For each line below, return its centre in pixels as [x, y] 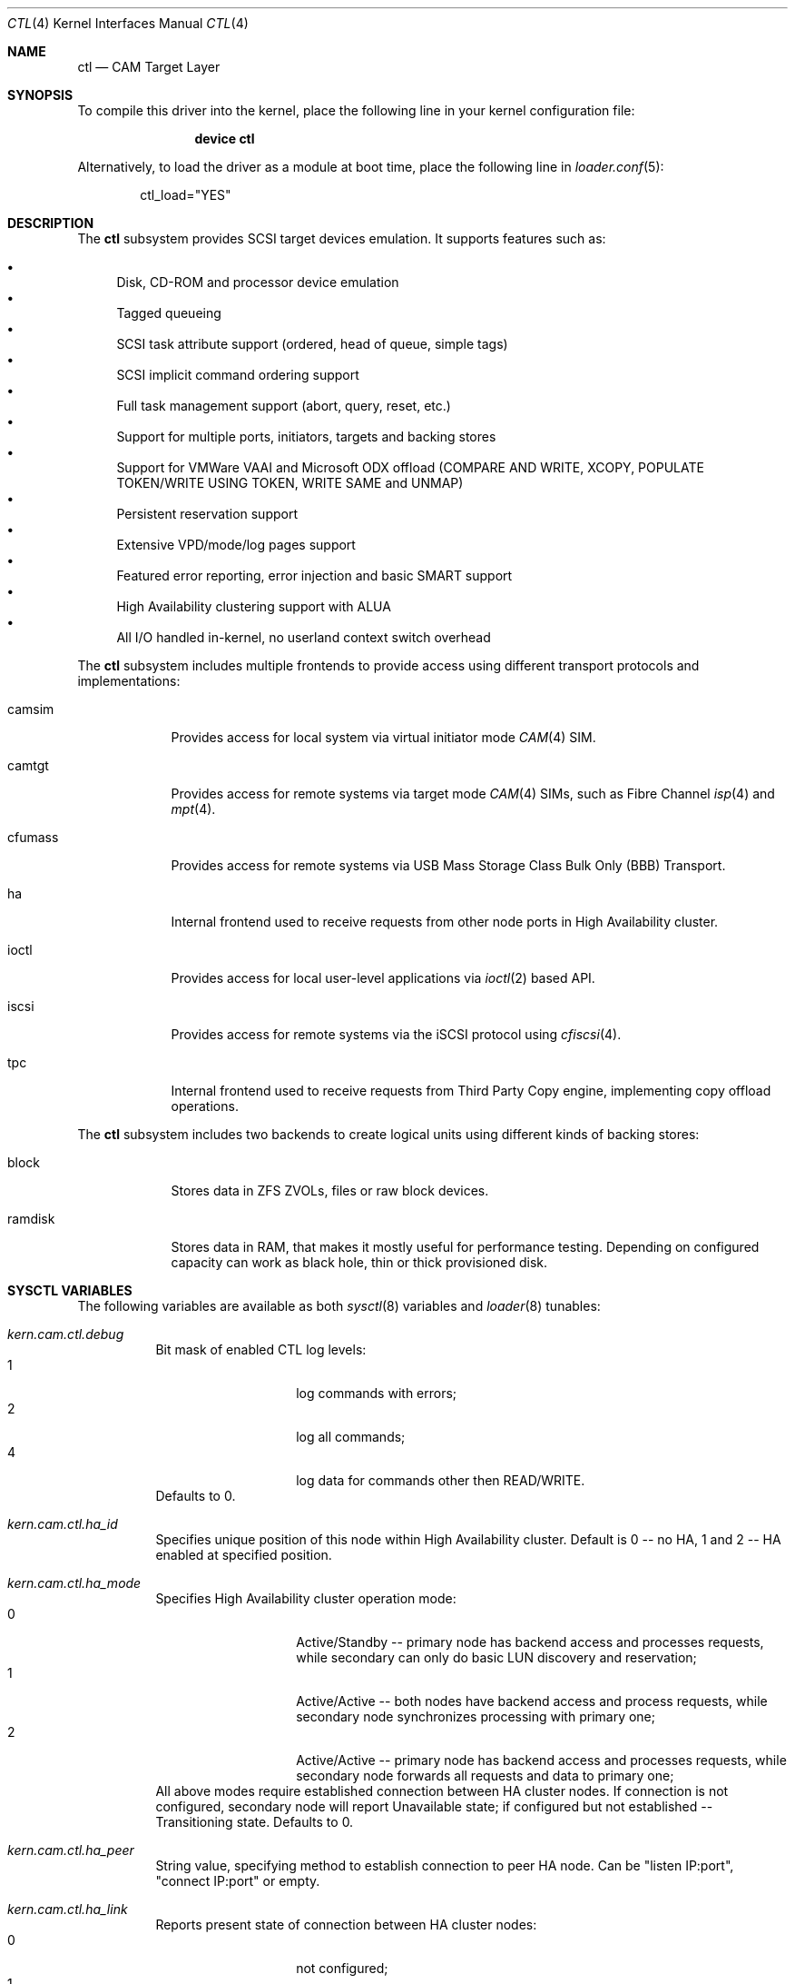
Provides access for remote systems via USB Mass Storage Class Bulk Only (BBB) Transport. [448, 865]
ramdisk [31, 1219]
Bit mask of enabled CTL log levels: [261, 1349]
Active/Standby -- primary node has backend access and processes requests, [530, 1642]
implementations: [129, 681]
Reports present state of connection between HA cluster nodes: [346, 1924]
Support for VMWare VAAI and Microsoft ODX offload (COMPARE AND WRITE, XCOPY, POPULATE [410, 467]
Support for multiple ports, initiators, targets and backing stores [306, 436]
